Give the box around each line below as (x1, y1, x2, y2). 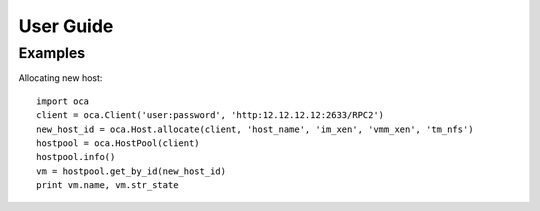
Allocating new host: (18, 72, 103, 84)
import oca (36, 95, 90, 107)
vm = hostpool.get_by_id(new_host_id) (36, 165, 227, 177)
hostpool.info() (36, 151, 116, 163)
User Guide (18, 15, 114, 37)
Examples (18, 44, 86, 62)
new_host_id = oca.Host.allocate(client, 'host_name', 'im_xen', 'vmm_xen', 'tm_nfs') (36, 123, 474, 135)
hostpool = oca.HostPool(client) (36, 137, 200, 149)
